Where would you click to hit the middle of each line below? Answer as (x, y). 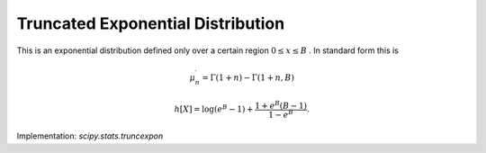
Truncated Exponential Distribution (151, 23)
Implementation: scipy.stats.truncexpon (90, 136)
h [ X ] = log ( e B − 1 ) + (214, 108)
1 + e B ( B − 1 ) (281, 105)
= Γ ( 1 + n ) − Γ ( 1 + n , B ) (248, 77)
